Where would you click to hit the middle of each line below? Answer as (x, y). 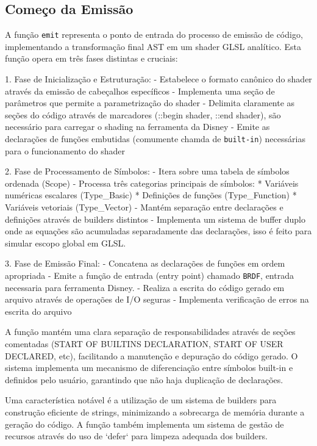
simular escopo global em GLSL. (66, 243)
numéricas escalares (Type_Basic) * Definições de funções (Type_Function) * (151, 195)
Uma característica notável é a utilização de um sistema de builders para (141, 400)
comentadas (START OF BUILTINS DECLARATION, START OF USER (144, 344)
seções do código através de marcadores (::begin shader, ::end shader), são (143, 114)
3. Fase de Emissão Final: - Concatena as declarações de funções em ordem (145, 263)
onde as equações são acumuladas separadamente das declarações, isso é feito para (158, 231)
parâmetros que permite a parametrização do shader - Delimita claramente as (150, 103)
